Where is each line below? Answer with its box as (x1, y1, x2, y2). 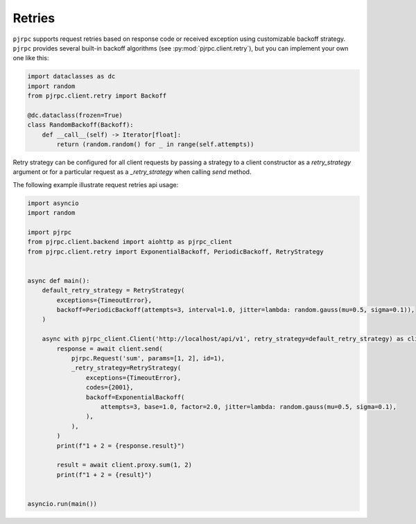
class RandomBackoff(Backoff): (27, 121, 135, 129)
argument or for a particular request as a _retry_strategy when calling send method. (12, 168, 252, 176)
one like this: (12, 54, 49, 62)
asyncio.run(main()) (27, 500, 97, 507)
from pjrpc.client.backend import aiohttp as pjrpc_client (27, 238, 232, 246)
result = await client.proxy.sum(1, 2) (56, 461, 192, 469)
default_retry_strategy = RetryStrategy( (42, 286, 185, 295)
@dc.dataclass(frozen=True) (27, 111, 123, 119)
